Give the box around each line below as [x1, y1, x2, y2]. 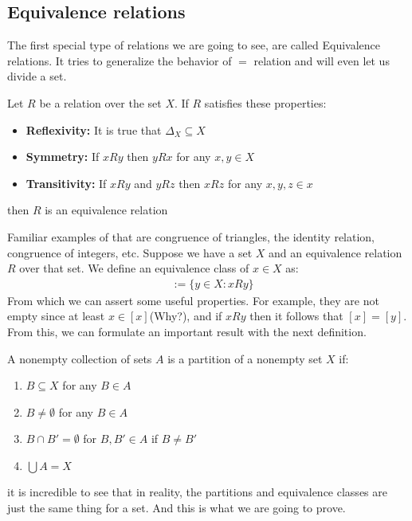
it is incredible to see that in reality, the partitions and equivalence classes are [7, 483, 387, 499]
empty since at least [7, 308, 105, 324]
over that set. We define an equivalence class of [19, 260, 249, 276]
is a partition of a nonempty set [167, 350, 323, 366]
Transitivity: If [26, 174, 107, 191]
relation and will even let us [253, 52, 390, 69]
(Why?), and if [149, 308, 222, 324]
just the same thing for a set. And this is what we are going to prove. [7, 499, 346, 515]
